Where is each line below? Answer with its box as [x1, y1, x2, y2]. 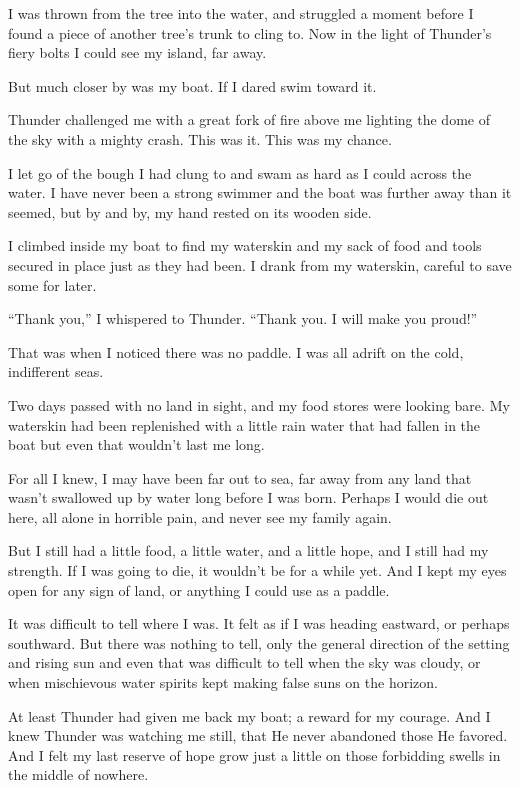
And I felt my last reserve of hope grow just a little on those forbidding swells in [8, 744, 501, 765]
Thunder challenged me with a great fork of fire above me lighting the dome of [8, 109, 490, 130]
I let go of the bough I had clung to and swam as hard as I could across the [8, 162, 472, 183]
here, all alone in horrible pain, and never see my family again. [8, 506, 392, 527]
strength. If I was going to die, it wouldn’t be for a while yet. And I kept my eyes [8, 560, 507, 581]
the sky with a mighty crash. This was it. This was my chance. [8, 128, 392, 149]
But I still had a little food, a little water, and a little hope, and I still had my [8, 540, 489, 561]
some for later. [8, 274, 97, 295]
